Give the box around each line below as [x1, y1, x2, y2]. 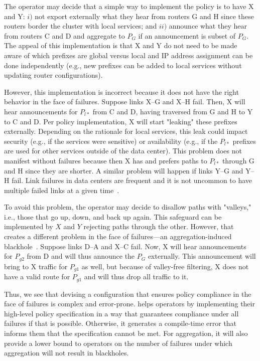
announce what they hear [169, 21, 247, 31]
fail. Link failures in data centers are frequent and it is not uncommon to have [12, 175, 252, 186]
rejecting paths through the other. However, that [83, 221, 234, 232]
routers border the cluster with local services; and [4, 21, 157, 31]
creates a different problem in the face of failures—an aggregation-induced [4, 231, 232, 242]
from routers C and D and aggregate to [4, 30, 125, 41]
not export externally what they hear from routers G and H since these [35, 11, 254, 21]
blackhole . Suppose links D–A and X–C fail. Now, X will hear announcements [4, 241, 246, 251]
